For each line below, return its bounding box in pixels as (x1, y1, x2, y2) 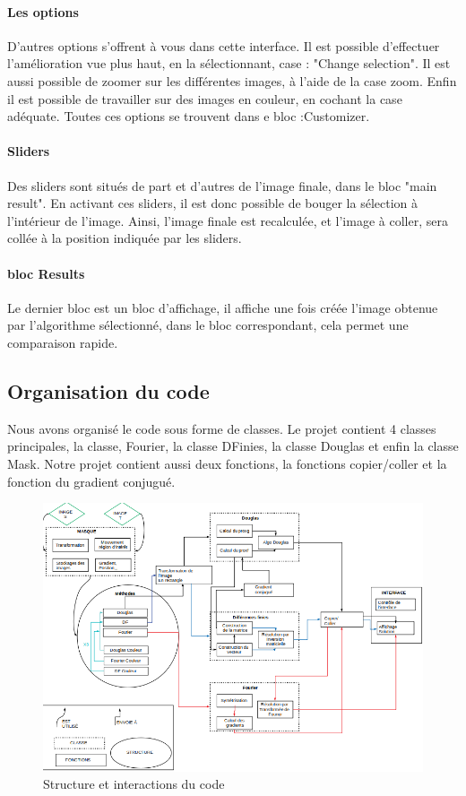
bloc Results (7, 264, 85, 282)
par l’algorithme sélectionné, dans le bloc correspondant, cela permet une (7, 316, 409, 334)
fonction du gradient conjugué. (7, 472, 176, 490)
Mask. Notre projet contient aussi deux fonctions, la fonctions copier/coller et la (7, 454, 447, 472)
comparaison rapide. (7, 333, 118, 351)
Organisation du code (7, 376, 210, 404)
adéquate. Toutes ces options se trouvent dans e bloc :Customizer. (7, 107, 370, 125)
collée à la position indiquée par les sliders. (7, 229, 242, 247)
